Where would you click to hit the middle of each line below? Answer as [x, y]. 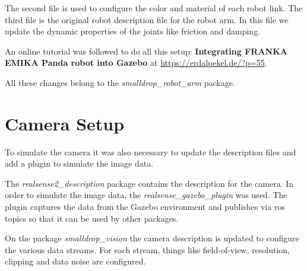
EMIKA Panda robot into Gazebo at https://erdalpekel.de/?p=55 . [136, 63]
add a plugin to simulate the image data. [79, 163]
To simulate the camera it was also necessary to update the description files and [151, 152]
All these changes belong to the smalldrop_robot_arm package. [120, 82]
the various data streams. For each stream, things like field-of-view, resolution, [147, 249]
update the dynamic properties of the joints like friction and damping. [133, 31]
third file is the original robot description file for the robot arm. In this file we [147, 19]
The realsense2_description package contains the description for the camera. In [149, 183]
